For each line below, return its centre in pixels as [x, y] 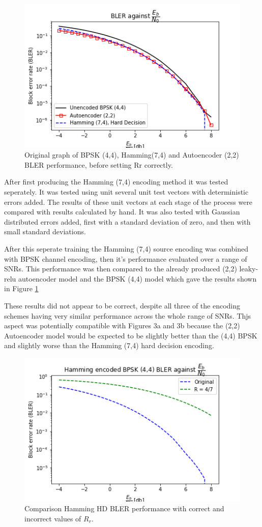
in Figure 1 [21, 288]
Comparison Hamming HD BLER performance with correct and [124, 508]
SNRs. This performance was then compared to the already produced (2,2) [121, 269]
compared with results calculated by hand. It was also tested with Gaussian [122, 212]
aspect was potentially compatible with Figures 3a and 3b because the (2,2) [122, 325]
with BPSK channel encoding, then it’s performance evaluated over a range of [126, 258]
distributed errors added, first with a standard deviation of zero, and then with [127, 221]
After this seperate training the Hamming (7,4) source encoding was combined [126, 249]
